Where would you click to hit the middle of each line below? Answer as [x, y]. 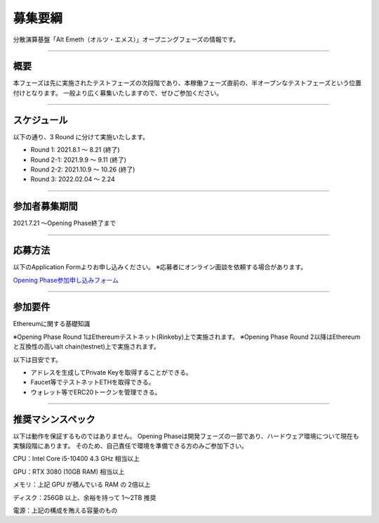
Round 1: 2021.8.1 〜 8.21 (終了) [75, 150]
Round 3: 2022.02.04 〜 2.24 [73, 179]
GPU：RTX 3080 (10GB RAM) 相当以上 [69, 472]
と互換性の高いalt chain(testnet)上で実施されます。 [87, 347]
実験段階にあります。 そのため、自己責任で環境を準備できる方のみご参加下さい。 [131, 446]
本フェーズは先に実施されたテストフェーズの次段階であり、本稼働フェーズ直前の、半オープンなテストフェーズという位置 [187, 83]
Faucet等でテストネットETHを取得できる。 [93, 382]
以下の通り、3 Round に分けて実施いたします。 [81, 136]
